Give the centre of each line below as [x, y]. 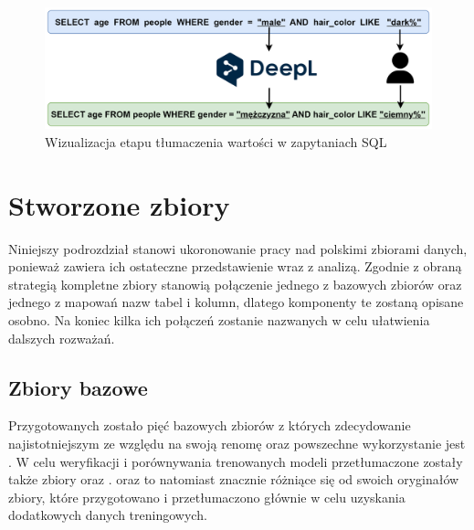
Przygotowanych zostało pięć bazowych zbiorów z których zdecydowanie [210, 425]
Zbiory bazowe [78, 387]
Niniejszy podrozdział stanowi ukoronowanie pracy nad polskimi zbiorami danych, [238, 248]
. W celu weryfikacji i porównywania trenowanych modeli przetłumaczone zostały [236, 461]
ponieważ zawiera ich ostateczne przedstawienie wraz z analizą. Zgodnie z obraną [235, 266]
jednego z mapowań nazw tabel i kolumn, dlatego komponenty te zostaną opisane [236, 302]
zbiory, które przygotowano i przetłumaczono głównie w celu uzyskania [207, 497]
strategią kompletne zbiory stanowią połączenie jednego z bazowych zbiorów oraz [235, 284]
